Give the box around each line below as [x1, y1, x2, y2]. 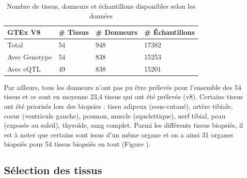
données [89, 10, 113, 20]
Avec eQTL [7, 63, 41, 74]
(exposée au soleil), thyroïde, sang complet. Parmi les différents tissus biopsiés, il [4, 120, 243, 130]
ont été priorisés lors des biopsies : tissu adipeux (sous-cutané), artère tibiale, [4, 101, 233, 111]
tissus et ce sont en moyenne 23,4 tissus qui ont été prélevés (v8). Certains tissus [4, 91, 243, 102]
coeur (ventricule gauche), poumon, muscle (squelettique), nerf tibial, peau [4, 110, 226, 120]
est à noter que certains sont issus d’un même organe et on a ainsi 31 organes [4, 129, 233, 139]
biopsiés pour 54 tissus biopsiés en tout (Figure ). [4, 139, 151, 149]
